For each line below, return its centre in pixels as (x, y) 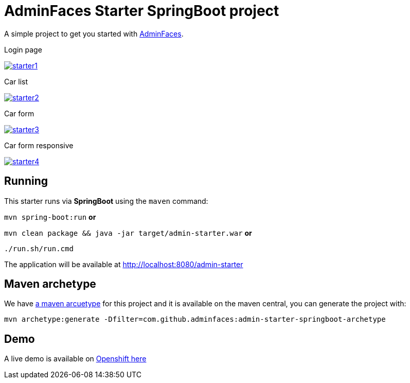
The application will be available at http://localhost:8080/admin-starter (124, 264)
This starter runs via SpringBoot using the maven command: (106, 201)
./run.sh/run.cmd (39, 248)
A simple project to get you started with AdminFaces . (94, 33)
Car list (16, 81)
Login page (23, 49)
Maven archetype (50, 284)
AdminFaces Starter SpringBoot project (142, 11)
